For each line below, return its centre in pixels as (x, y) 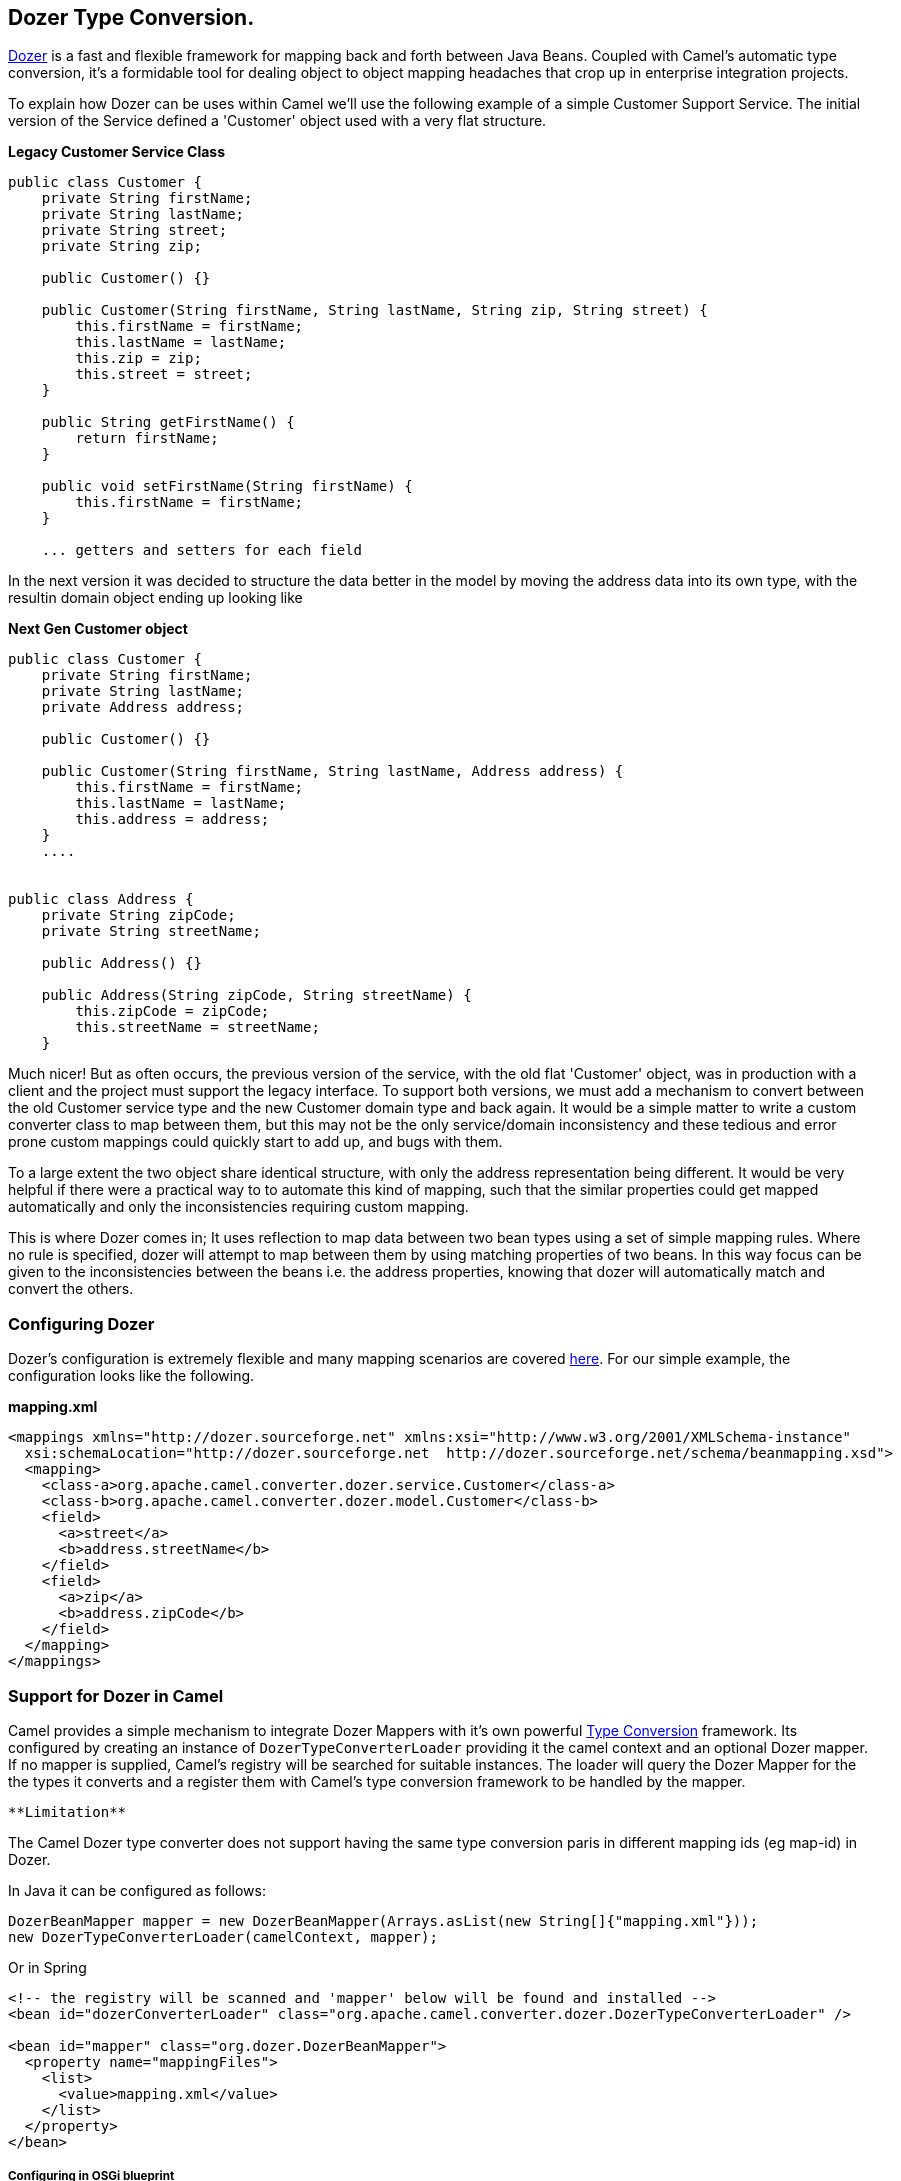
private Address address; (143, 707)
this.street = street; (164, 374)
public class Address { (101, 899)
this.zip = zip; (138, 358)
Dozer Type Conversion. (131, 17)
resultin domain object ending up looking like (155, 598)
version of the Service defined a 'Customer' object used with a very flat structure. (277, 121)
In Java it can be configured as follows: (137, 1890)
